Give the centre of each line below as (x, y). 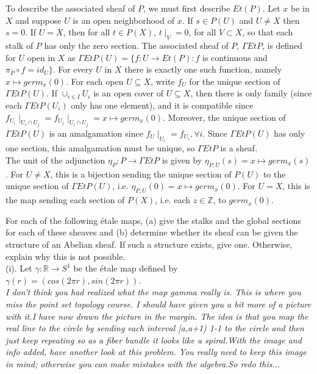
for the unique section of (235, 81)
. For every (73, 69)
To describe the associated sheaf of (70, 8)
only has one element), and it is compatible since (162, 105)
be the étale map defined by (126, 268)
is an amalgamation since (96, 133)
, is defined (282, 45)
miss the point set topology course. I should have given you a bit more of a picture (158, 304)
